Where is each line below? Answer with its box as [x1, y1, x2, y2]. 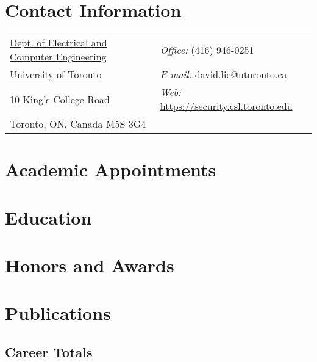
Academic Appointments [5, 157, 216, 182]
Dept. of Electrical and [10, 35, 107, 50]
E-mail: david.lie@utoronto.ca [160, 67, 287, 82]
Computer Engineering [10, 49, 107, 64]
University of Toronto [10, 67, 102, 82]
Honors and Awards [5, 253, 174, 278]
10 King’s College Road [10, 92, 110, 106]
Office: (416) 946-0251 [160, 42, 254, 57]
